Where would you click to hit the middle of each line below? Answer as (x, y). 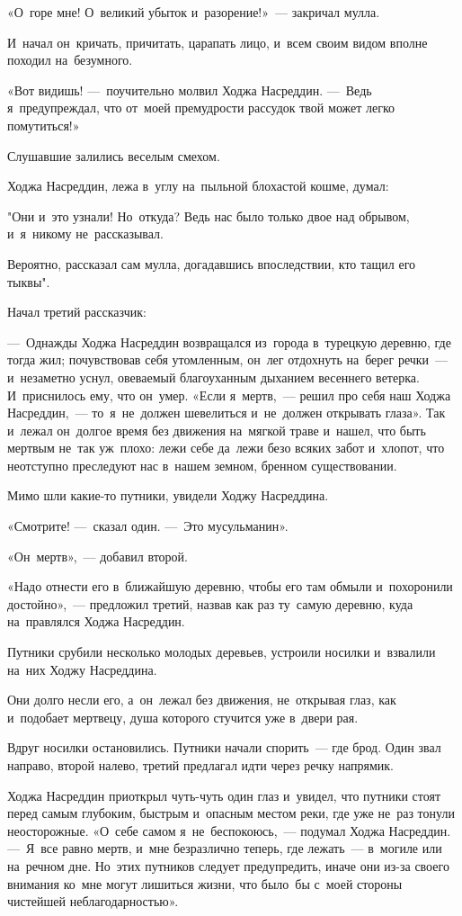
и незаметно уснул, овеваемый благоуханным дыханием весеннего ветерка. (213, 377)
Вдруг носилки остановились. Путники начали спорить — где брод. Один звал (224, 747)
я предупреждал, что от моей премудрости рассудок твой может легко (201, 108)
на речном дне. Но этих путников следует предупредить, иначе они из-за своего (228, 865)
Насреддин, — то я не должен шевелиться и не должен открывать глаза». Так (227, 413)
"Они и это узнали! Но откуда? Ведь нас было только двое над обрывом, (209, 216)
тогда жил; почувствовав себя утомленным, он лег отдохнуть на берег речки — (228, 359)
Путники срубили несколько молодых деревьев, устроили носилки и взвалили (222, 652)
